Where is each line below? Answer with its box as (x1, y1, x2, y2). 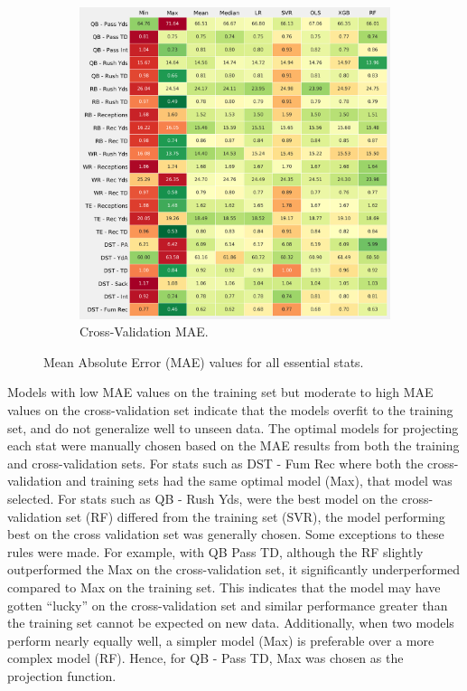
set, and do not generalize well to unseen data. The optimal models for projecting (7, 418, 459, 437)
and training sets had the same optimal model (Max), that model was (65, 471, 453, 490)
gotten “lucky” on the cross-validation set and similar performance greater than (7, 595, 448, 614)
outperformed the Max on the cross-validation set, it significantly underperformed (7, 560, 461, 579)
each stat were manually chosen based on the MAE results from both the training (7, 436, 460, 455)
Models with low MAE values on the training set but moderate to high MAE (7, 383, 434, 402)
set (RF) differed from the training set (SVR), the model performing (65, 506, 445, 525)
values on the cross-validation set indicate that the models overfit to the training (7, 401, 453, 420)
